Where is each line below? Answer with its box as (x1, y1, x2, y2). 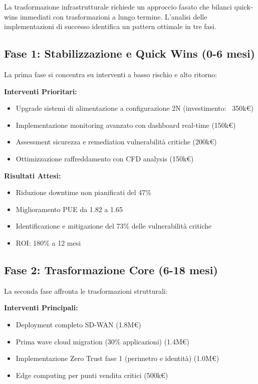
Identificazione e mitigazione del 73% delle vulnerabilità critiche (16, 221, 212, 231)
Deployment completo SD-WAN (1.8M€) (16, 319, 141, 329)
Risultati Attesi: (4, 170, 61, 180)
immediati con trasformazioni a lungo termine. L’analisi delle (20, 11, 207, 22)
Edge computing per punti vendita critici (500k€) (16, 369, 168, 380)
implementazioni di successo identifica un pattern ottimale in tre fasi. (4, 21, 216, 32)
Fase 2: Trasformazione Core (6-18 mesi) (4, 262, 218, 277)
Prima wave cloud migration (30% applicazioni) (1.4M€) (16, 336, 190, 346)
